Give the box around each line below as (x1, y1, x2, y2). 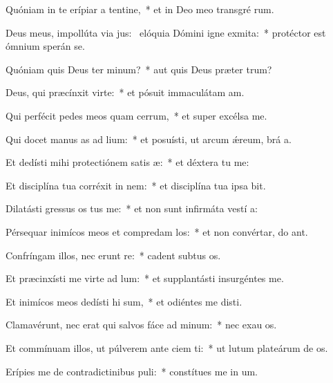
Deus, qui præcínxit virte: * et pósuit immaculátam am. (6, 85, 245, 100)
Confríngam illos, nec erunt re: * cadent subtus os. (6, 247, 221, 262)
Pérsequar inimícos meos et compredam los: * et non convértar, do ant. (6, 224, 308, 239)
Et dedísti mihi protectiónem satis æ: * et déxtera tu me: (6, 155, 249, 169)
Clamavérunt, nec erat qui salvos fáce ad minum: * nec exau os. (6, 317, 277, 332)
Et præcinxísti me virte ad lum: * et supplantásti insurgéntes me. (6, 271, 284, 286)
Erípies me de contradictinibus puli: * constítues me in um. (6, 364, 258, 378)
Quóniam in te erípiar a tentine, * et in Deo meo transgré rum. (6, 2, 274, 16)
